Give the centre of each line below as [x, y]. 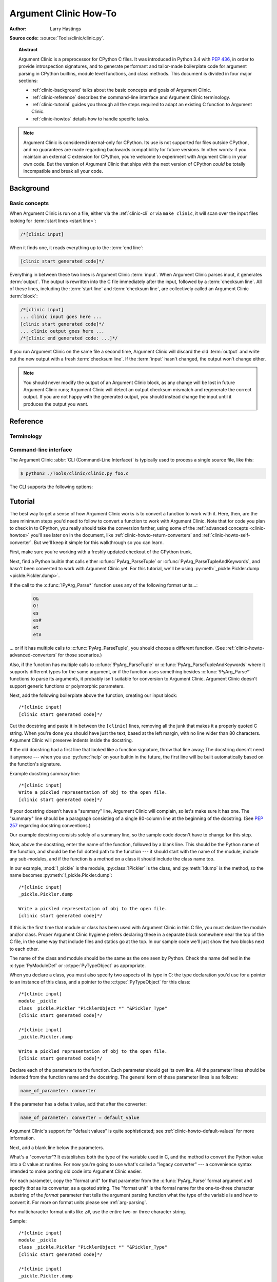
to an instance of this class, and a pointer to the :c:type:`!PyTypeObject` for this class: [100, 982]
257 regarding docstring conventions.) [50, 825]
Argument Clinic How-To [63, 13]
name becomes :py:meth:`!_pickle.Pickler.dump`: [61, 875]
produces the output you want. [56, 404]
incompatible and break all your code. [63, 171]
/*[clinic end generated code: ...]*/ [69, 338]
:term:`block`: [24, 296]
